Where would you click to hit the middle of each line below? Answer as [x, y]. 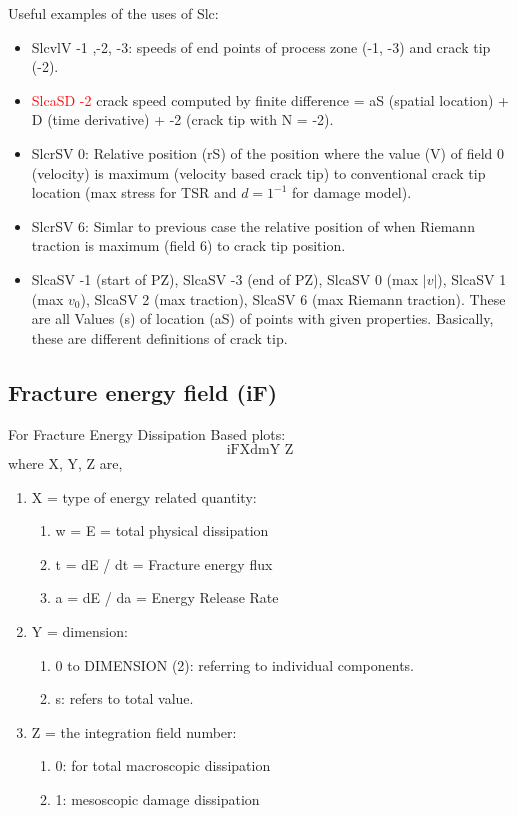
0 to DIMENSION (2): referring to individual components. [235, 664]
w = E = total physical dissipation [162, 530]
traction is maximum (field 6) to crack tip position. [188, 245]
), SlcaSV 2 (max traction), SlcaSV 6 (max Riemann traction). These [293, 298]
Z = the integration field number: [134, 731]
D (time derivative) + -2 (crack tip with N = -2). [182, 119]
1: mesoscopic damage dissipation [157, 799]
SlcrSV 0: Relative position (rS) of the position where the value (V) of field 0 [268, 152]
